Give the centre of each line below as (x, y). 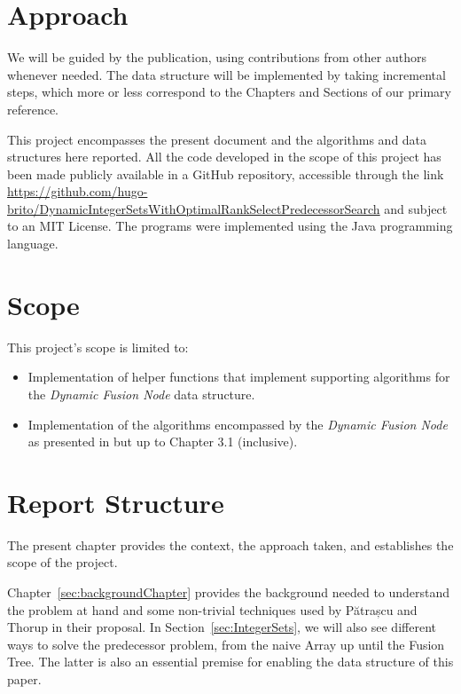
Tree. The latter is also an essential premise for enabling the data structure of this (230, 662)
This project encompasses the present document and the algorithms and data (217, 139)
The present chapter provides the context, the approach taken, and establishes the (230, 544)
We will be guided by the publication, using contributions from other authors (217, 57)
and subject (416, 208)
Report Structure (116, 502)
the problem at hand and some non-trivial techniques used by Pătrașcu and (212, 609)
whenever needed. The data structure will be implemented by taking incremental (227, 74)
